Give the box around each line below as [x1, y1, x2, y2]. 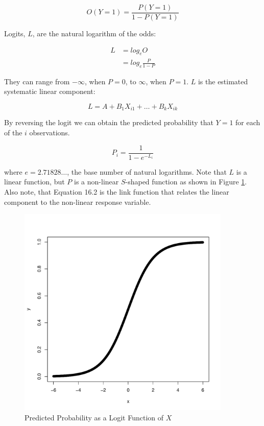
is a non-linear [74, 176, 119, 187]
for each [235, 117, 260, 128]
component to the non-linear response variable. [4, 196, 151, 207]
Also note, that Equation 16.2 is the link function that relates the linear [4, 186, 229, 197]
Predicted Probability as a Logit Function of [25, 412, 164, 422]
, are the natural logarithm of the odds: [32, 28, 156, 39]
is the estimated [198, 76, 248, 86]
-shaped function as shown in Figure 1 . [125, 176, 247, 187]
